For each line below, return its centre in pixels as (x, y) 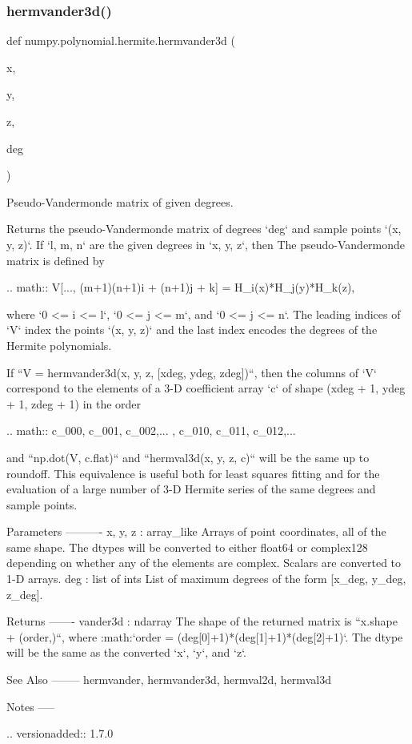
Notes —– (31, 706)
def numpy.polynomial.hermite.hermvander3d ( (121, 40)
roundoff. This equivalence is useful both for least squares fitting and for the (193, 473)
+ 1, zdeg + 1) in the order (74, 403)
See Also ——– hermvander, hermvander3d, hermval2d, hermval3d (169, 680)
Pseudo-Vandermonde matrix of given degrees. (120, 201)
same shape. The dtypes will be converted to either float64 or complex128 (187, 547)
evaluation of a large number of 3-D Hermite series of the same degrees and (191, 489)
